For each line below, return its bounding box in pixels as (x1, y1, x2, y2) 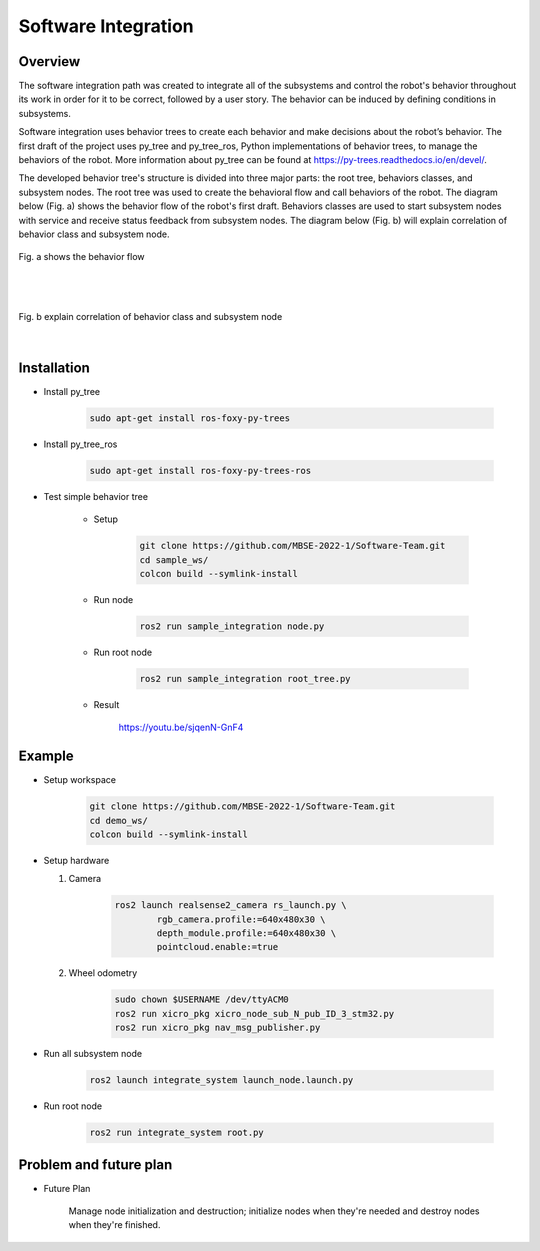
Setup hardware (43, 854, 110, 866)
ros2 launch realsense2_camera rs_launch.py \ (114, 900, 347, 911)
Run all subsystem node (43, 1048, 143, 1060)
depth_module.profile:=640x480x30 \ (156, 928, 337, 939)
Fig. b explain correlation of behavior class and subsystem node (18, 310, 283, 322)
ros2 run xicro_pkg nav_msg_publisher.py (114, 1022, 321, 1034)
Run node (93, 593, 134, 605)
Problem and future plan (18, 1156, 173, 1173)
